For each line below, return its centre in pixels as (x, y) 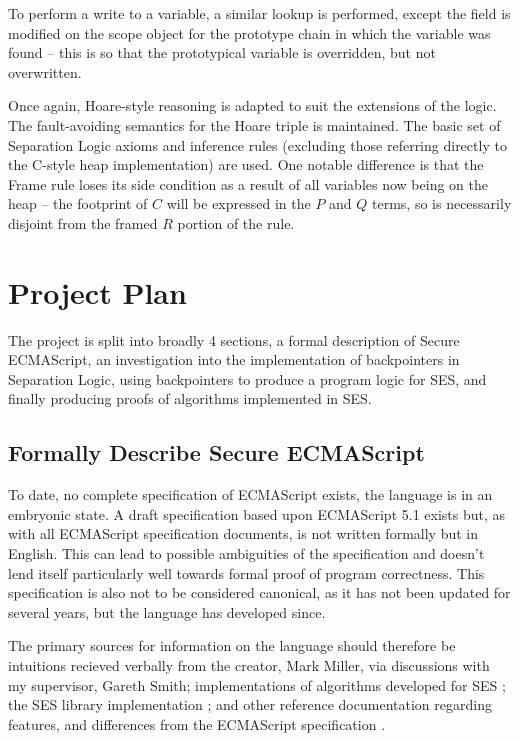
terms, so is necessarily (442, 203)
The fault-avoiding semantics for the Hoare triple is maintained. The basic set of (254, 124)
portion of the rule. (236, 222)
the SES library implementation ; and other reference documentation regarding (250, 704)
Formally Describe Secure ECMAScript (216, 452)
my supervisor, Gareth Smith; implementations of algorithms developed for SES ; (257, 684)
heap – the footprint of (78, 203)
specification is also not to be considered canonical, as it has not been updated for (259, 592)
